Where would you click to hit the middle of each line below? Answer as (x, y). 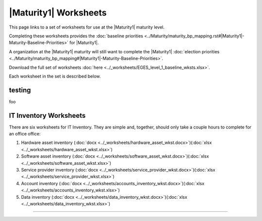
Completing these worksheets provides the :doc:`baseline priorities (76, 36)
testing (20, 90)
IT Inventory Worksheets (47, 116)
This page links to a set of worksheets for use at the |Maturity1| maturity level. (87, 27)
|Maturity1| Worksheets (58, 13)
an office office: (25, 134)
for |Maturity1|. (84, 43)
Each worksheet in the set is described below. (55, 76)
